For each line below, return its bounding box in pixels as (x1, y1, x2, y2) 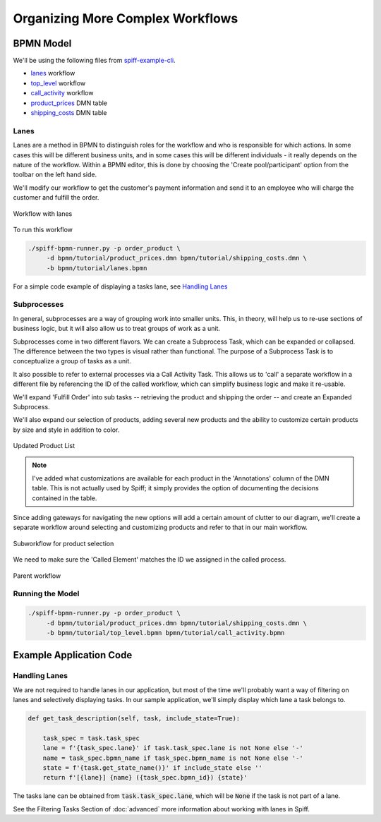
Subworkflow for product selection (13, 539, 114, 548)
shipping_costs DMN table (30, 109, 107, 117)
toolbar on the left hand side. (13, 170, 97, 179)
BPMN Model (13, 37, 72, 49)
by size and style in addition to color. (13, 425, 120, 434)
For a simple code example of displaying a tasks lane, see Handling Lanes (13, 282, 228, 291)
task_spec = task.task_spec (42, 734, 140, 742)
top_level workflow (30, 78, 86, 87)
